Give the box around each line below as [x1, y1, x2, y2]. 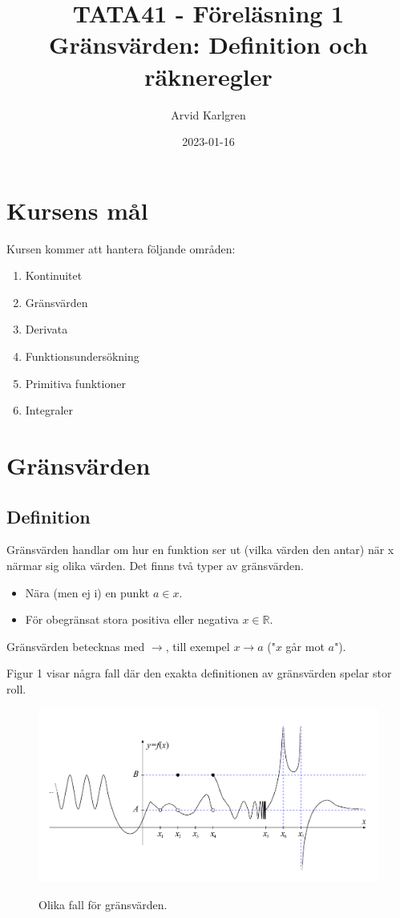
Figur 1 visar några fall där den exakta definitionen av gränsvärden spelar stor [6, 665, 392, 681]
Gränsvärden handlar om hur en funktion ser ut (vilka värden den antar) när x [6, 541, 394, 558]
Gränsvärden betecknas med [6, 637, 145, 654]
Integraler [25, 402, 73, 419]
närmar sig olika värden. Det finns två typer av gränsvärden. [6, 556, 304, 573]
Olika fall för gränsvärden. [38, 896, 168, 912]
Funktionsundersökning [25, 348, 139, 364]
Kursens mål [6, 193, 148, 226]
